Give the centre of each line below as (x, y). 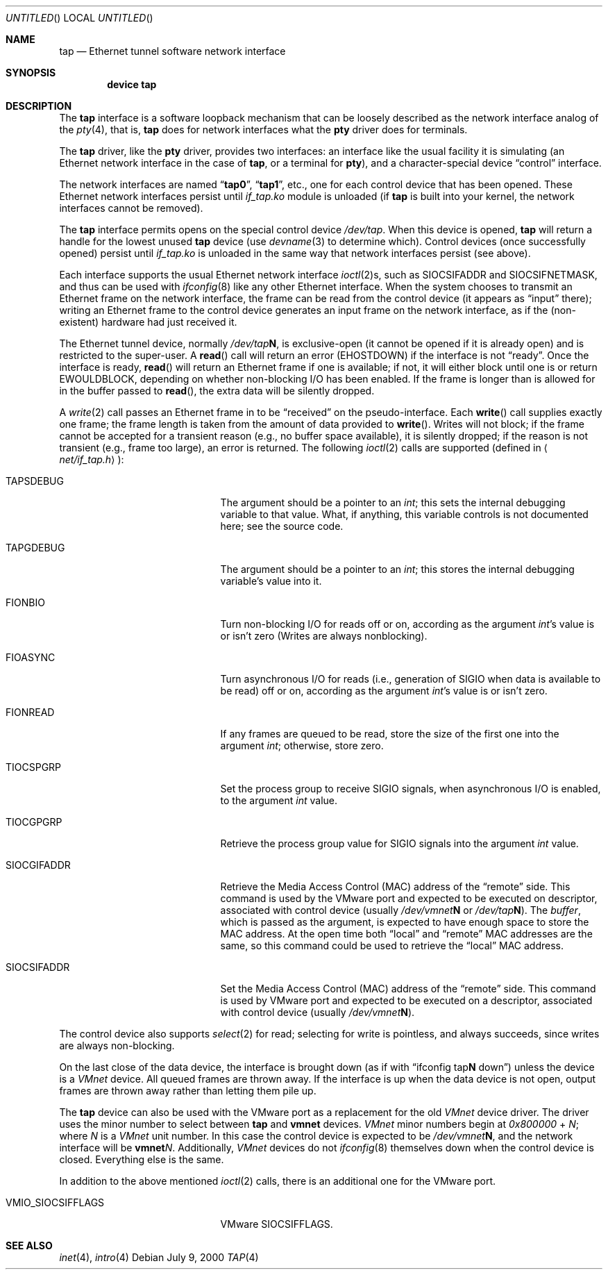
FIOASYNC (31, 657)
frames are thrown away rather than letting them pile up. (188, 1091)
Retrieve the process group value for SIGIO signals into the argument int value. (399, 843)
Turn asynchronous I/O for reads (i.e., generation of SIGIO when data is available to (411, 679)
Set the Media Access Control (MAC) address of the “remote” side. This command (408, 989)
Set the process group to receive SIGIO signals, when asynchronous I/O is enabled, (411, 789)
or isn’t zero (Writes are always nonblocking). (324, 636)
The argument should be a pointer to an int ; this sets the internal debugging (393, 502)
